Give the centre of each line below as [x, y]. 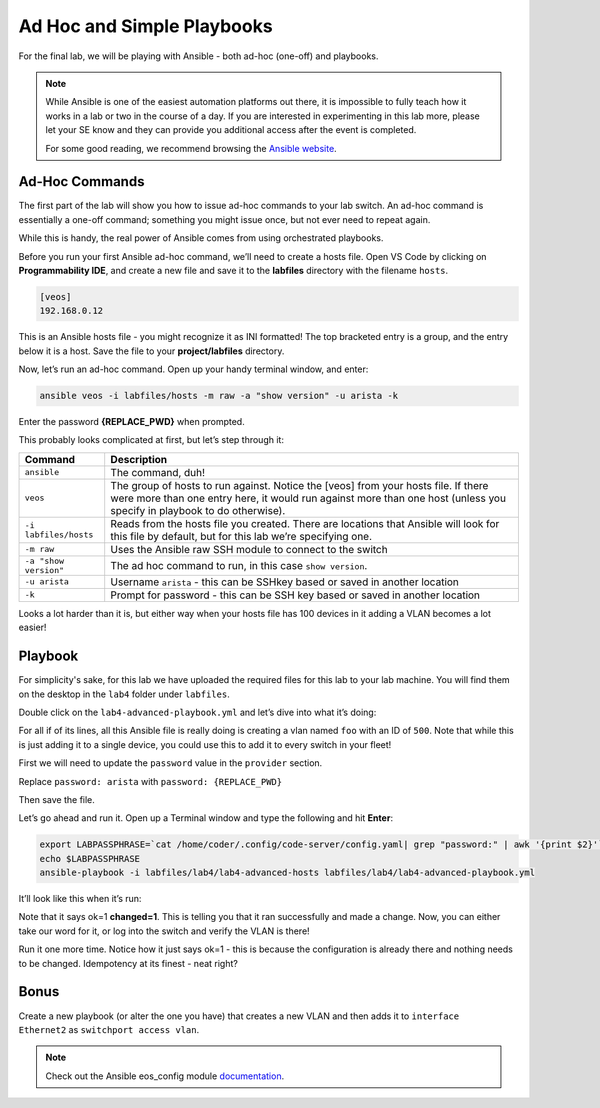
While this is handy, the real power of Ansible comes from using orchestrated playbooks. [201, 238]
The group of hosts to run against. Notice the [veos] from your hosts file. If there [299, 485]
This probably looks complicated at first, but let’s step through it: [151, 440]
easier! [32, 627]
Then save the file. [56, 799]
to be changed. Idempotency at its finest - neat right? [128, 963]
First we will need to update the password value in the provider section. [170, 763]
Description [139, 459]
